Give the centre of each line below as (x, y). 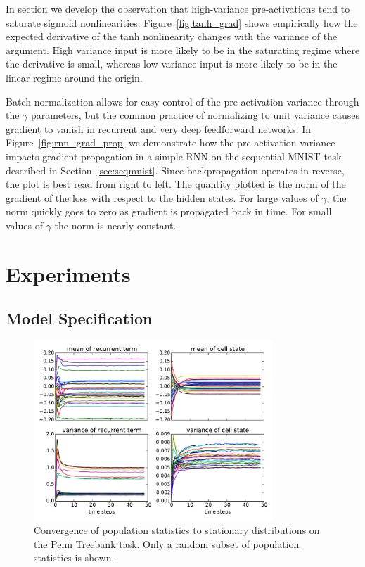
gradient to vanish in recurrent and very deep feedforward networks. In (159, 128)
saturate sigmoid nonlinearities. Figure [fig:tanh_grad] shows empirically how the (182, 22)
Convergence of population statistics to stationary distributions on (177, 530)
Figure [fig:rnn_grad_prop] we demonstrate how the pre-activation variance (171, 142)
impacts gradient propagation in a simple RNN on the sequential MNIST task (174, 156)
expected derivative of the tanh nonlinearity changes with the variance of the (172, 36)
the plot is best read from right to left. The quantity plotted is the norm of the (176, 184)
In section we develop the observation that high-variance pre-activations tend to (178, 8)
